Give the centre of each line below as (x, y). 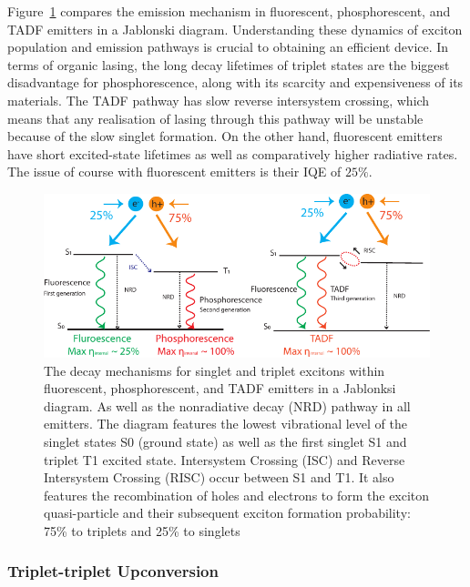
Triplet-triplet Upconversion (113, 571)
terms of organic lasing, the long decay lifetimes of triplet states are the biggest (229, 64)
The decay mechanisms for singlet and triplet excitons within (215, 370)
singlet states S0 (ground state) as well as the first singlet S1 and (225, 441)
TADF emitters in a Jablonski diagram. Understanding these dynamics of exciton (235, 29)
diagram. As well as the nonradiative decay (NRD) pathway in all (227, 405)
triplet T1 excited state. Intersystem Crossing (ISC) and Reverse (225, 459)
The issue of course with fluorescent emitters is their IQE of (174, 172)
